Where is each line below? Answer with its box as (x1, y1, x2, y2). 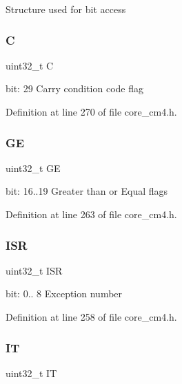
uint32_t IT (6, 365, 57, 380)
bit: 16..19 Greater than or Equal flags (6, 184, 168, 198)
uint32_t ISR (6, 263, 63, 277)
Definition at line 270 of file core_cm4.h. (6, 105, 177, 118)
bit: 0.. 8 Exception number (6, 286, 123, 301)
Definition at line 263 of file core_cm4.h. (6, 207, 177, 221)
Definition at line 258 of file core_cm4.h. (6, 310, 177, 323)
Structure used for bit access (6, 2, 126, 16)
